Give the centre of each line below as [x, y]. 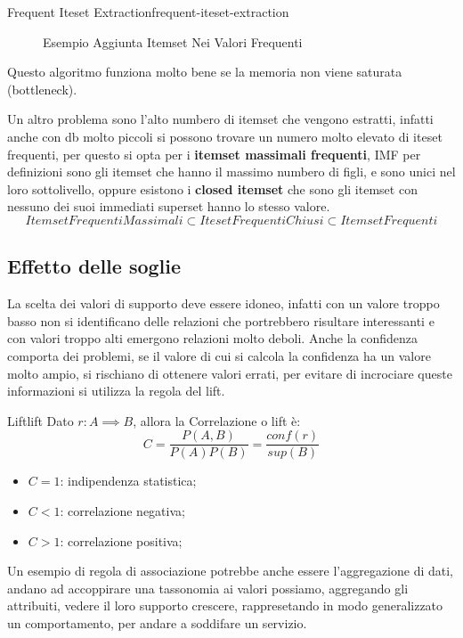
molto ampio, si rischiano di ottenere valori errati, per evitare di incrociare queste [230, 373]
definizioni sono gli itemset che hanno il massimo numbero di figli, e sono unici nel [231, 172]
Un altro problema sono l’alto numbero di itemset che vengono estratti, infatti [220, 119]
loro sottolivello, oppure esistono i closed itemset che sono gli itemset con [212, 188]
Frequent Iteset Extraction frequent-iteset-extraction [148, 12]
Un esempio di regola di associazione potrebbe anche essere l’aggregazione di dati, [231, 571]
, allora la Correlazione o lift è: [217, 420]
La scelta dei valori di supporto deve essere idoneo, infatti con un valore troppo [223, 303]
